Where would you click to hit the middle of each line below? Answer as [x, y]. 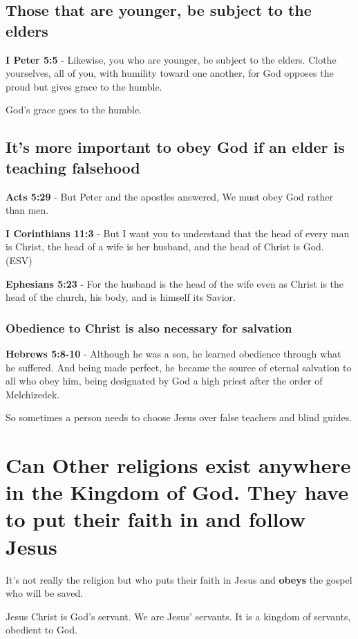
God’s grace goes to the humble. [74, 110]
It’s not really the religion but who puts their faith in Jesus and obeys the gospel [179, 579]
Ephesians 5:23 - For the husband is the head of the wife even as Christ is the [175, 283]
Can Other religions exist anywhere [178, 465]
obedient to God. [41, 630]
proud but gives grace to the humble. [84, 86]
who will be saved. [45, 593]
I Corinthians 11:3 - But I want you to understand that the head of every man [178, 233]
